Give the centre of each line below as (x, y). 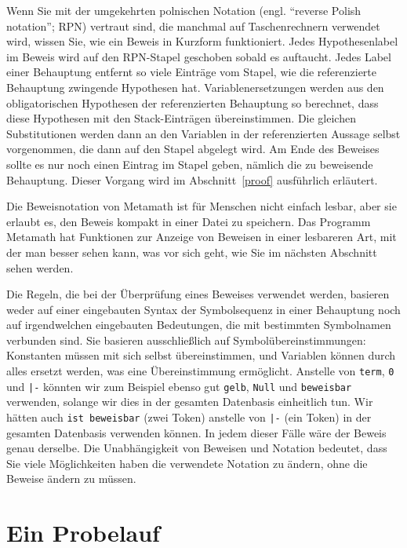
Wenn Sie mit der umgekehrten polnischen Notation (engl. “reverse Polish (184, 10)
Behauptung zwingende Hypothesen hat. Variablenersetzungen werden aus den (195, 87)
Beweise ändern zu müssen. (71, 479)
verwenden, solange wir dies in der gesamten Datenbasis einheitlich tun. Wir (190, 402)
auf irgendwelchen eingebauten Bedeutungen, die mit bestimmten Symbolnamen (199, 325)
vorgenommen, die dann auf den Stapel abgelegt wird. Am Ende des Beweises (193, 149)
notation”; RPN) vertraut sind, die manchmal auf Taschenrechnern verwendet (193, 26)
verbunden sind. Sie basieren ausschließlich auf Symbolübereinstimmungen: (186, 340)
